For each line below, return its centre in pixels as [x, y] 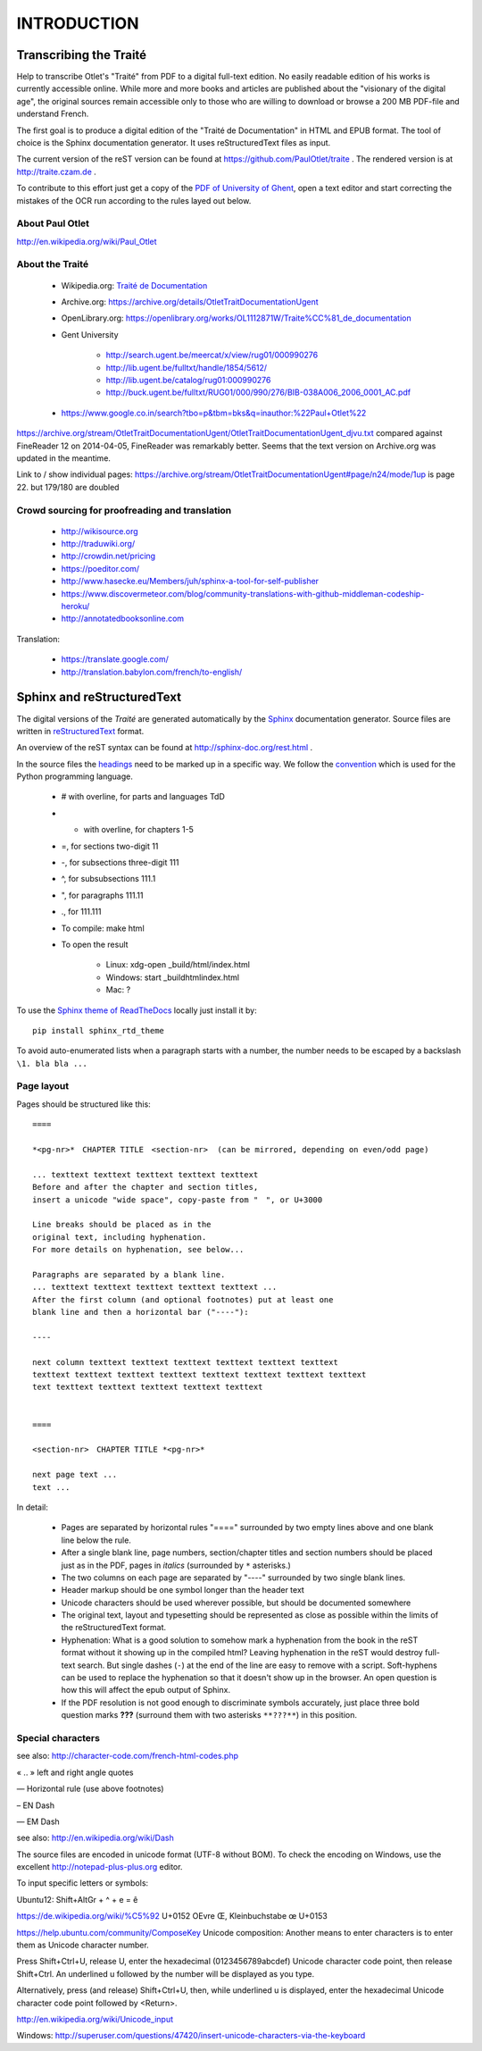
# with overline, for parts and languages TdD [143, 797]
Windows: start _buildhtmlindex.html [173, 977]
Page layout [43, 1086]
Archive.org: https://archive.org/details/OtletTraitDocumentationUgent [190, 302]
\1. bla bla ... [52, 1063]
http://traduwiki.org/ [98, 544]
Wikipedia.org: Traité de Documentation [134, 285]
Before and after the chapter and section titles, [145, 1187]
